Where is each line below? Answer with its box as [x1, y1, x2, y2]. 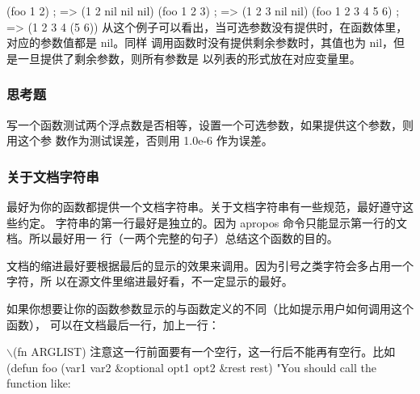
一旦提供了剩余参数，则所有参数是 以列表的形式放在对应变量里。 [17, 49, 361, 66]
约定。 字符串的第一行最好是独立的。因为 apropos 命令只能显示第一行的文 [17, 214, 407, 231]
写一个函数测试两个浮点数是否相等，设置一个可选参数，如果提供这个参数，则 [6, 116, 414, 133]
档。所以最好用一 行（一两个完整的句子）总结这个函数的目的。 [6, 230, 338, 247]
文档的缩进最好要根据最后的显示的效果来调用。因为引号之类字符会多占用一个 [6, 256, 414, 273]
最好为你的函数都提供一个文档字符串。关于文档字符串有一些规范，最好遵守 [6, 198, 402, 214]
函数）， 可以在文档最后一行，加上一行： [6, 316, 220, 333]
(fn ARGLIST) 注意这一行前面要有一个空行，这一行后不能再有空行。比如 [12, 343, 396, 360]
